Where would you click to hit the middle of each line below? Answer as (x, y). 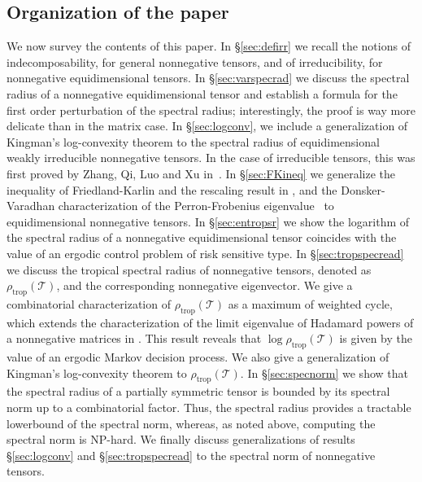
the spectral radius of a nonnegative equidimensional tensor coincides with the (202, 237)
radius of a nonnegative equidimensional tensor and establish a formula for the (202, 93)
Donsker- (363, 189)
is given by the (376, 338)
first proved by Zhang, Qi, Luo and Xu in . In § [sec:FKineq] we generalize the (201, 173)
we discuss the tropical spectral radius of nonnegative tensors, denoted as (189, 269)
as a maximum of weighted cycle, (310, 303)
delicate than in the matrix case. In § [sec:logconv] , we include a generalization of (207, 126)
